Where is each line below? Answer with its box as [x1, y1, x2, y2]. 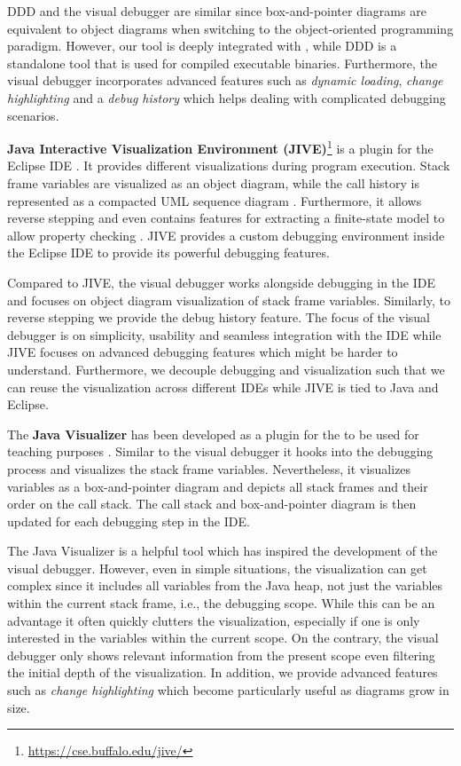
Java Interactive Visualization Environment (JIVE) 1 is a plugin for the [7, 137, 434, 157]
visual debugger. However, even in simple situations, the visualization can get [7, 558, 427, 577]
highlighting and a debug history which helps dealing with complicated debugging [7, 88, 446, 107]
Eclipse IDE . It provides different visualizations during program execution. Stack [7, 156, 450, 175]
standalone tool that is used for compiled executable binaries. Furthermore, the [7, 53, 437, 72]
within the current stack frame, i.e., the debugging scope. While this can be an [7, 594, 435, 612]
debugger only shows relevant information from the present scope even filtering [7, 645, 435, 664]
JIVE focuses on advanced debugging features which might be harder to [7, 343, 398, 361]
